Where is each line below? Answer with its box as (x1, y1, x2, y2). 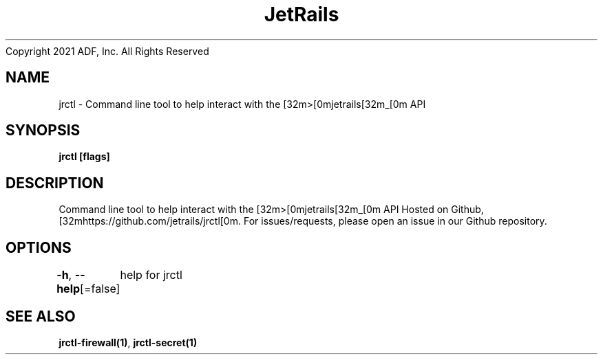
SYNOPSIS (6, 122, 81, 139)
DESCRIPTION (6, 174, 104, 192)
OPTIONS (6, 238, 72, 256)
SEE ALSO (6, 307, 76, 325)
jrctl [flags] (59, 150, 110, 163)
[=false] (80, 282, 120, 296)
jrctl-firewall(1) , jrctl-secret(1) (59, 336, 198, 348)
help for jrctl (120, 268, 182, 282)
